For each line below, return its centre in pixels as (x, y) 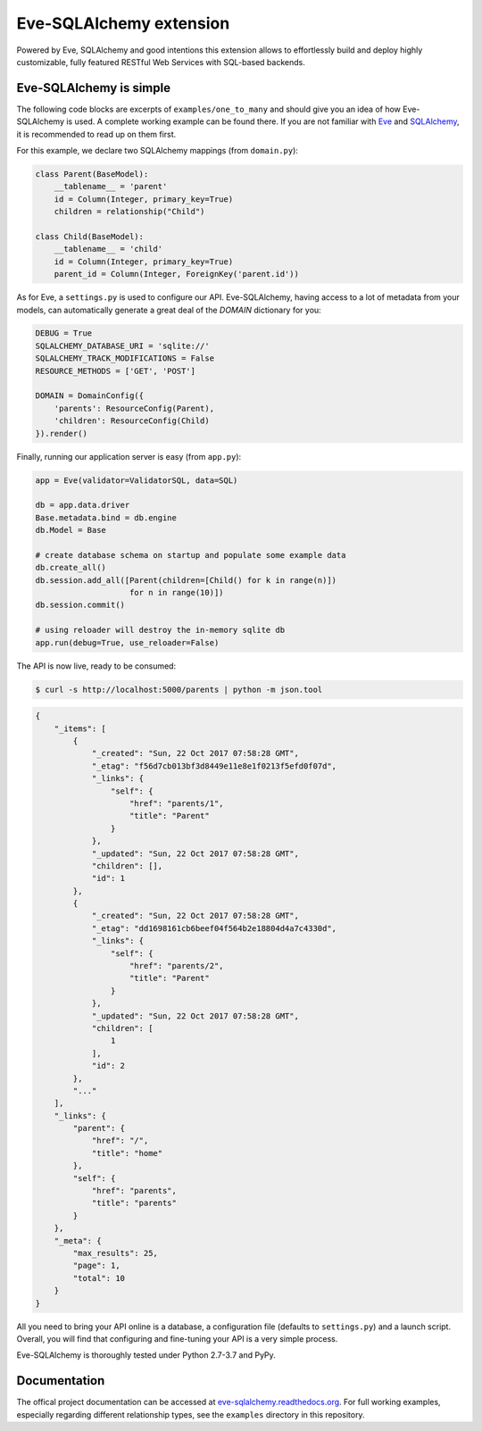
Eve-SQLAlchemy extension (123, 23)
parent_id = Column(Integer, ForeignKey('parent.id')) (176, 274)
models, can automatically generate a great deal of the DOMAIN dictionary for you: (169, 310)
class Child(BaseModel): (90, 236)
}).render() (62, 433)
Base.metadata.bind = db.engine (106, 517)
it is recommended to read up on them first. (96, 134)
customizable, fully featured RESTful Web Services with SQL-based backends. (161, 62)
